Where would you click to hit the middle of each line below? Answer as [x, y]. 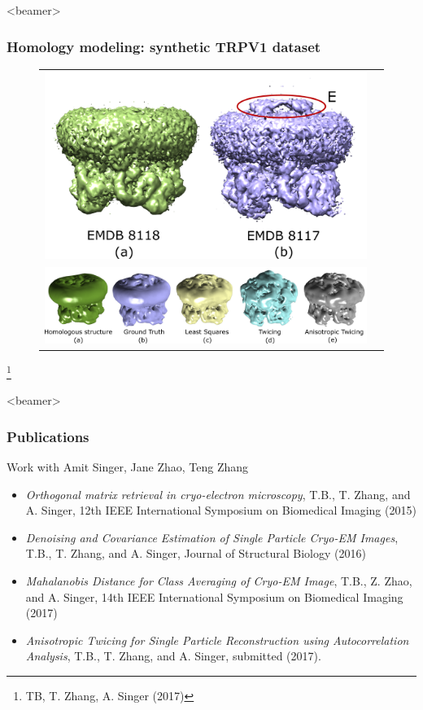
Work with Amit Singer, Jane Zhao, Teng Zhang [128, 467]
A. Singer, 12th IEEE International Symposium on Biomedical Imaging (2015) [221, 510]
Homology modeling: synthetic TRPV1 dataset [164, 46]
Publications [48, 436]
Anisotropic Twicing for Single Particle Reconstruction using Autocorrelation [217, 640]
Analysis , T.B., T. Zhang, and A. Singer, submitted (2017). [173, 656]
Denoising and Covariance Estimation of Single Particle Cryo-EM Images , [212, 537]
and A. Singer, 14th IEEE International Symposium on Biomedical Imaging [214, 596]
